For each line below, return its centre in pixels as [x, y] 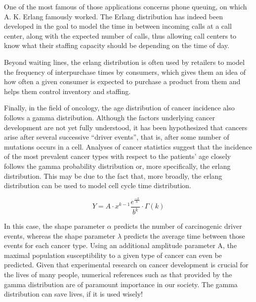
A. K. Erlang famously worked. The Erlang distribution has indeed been [114, 16]
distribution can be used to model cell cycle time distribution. [98, 185]
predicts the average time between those [184, 235]
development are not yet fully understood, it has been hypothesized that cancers [126, 127]
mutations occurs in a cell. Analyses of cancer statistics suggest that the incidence [128, 146]
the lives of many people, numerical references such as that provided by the [118, 274]
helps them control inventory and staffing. [67, 91]
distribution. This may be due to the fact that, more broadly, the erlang [113, 176]
